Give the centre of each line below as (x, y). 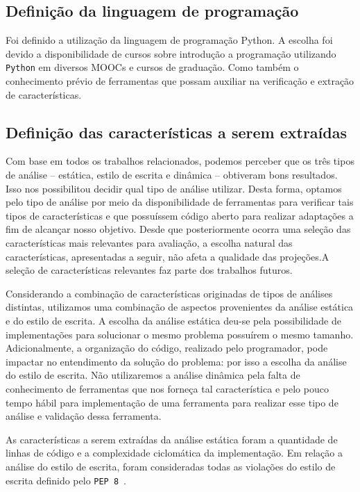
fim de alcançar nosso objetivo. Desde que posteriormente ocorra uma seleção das (178, 229)
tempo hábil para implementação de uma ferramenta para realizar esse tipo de (172, 402)
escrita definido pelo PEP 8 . (66, 480)
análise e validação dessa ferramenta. (84, 416)
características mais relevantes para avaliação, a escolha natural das (149, 243)
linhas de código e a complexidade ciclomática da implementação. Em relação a (174, 453)
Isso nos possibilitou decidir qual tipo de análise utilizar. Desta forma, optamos (174, 188)
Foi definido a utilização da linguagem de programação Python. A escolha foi (169, 40)
